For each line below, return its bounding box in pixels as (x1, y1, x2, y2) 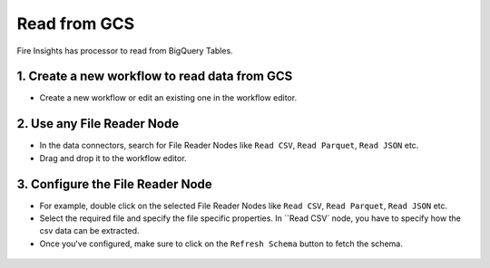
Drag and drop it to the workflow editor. (39, 152, 187, 163)
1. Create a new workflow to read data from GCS (16, 69, 293, 84)
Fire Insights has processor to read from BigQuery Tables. (16, 45, 233, 56)
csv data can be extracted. (39, 225, 140, 236)
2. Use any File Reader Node (16, 116, 180, 131)
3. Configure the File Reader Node (16, 177, 212, 192)
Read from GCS (16, 14, 135, 33)
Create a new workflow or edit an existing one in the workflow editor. (39, 92, 298, 103)
